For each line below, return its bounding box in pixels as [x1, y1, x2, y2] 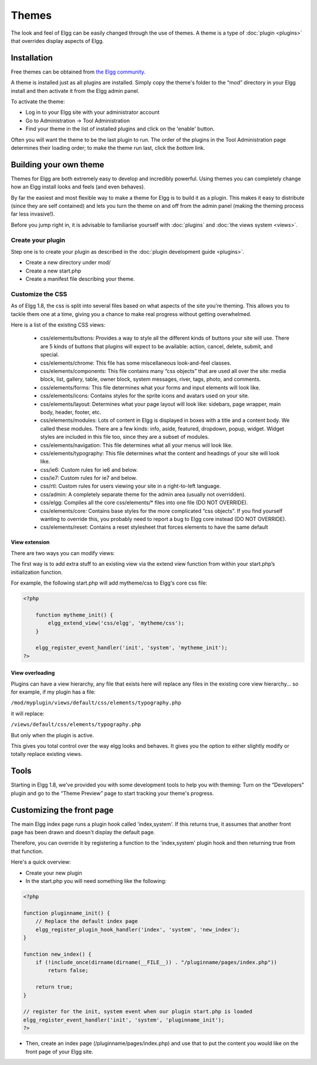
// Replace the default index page [35, 918, 138, 925]
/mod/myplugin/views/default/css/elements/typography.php [11, 700, 181, 706]
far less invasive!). [11, 210, 55, 217]
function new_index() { [23, 950, 92, 958]
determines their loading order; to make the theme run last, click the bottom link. [11, 144, 205, 151]
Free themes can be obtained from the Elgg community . [11, 68, 146, 75]
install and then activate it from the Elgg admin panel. [11, 87, 140, 94]
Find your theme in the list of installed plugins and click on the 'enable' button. [25, 125, 215, 132]
